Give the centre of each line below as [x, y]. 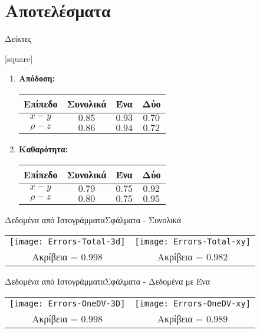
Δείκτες [18, 39]
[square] [19, 58]
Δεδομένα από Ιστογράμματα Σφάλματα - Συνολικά [93, 219]
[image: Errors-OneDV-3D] [68, 303]
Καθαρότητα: [43, 148]
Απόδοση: [37, 78]
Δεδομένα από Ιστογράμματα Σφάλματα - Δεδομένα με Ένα [108, 281]
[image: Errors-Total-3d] [68, 242]
